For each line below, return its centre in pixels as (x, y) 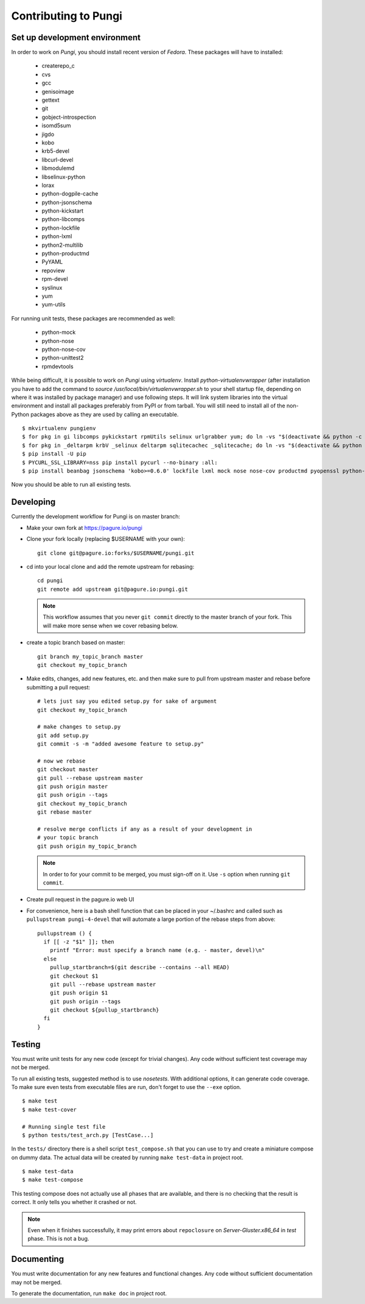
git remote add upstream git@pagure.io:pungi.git (113, 589)
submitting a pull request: (58, 687)
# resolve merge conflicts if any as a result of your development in (145, 829)
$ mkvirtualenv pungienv (59, 428)
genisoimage (58, 91)
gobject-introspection (69, 117)
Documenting (37, 1259)
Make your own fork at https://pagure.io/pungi (85, 527)
